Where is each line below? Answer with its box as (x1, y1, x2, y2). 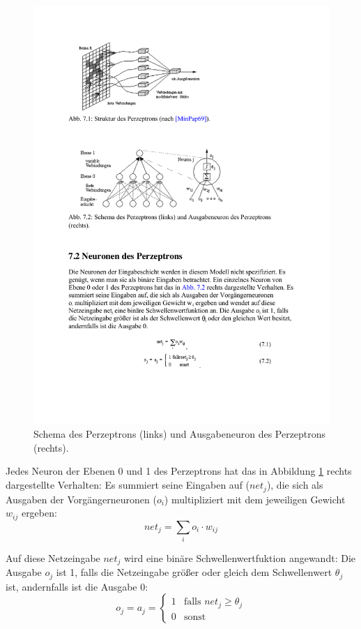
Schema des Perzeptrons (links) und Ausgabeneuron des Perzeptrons (33, 427, 326, 441)
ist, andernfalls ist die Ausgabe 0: (6, 579, 148, 593)
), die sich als (266, 478, 323, 492)
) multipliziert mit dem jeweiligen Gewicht (164, 491, 346, 506)
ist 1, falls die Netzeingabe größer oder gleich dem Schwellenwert (56, 565, 332, 579)
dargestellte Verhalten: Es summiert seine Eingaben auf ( (6, 478, 250, 492)
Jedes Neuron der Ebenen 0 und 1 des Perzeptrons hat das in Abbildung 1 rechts (6, 464, 352, 478)
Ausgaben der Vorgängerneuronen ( (6, 491, 157, 506)
